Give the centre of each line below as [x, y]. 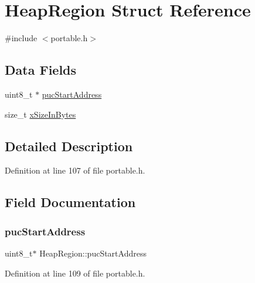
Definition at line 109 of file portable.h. [75, 273]
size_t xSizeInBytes [40, 114]
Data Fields [41, 70]
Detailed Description [69, 146]
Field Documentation [70, 202]
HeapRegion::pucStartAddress [93, 253]
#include [21, 38]
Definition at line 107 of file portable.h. [75, 170]
